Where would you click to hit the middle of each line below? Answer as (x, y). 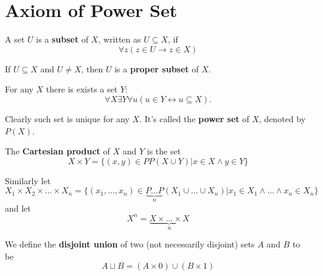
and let (18, 208)
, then (92, 68)
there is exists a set (82, 89)
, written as (120, 39)
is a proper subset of (157, 68)
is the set (164, 151)
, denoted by (282, 118)
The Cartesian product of (57, 151)
